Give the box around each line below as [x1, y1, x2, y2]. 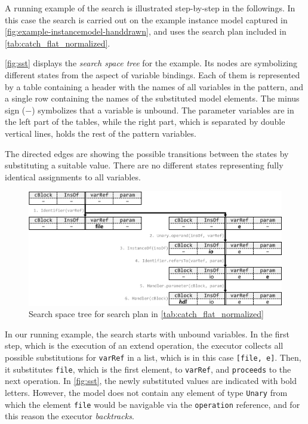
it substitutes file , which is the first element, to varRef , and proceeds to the [5, 362, 291, 375]
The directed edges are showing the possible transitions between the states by [5, 147, 289, 159]
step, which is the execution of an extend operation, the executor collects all [5, 339, 284, 352]
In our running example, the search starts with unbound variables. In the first [5, 327, 290, 340]
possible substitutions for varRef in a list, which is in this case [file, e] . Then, [5, 351, 301, 363]
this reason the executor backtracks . [5, 410, 134, 422]
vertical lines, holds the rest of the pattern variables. [5, 127, 196, 139]
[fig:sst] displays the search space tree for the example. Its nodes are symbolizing [5, 57, 298, 69]
